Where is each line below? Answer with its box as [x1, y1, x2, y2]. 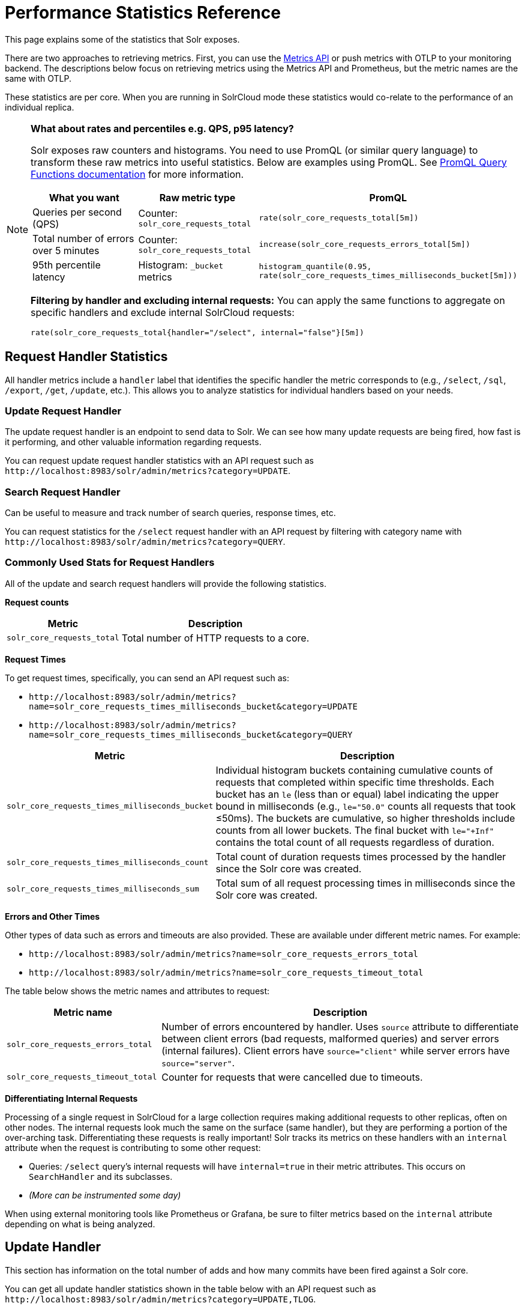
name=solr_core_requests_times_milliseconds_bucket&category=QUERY [29, 729, 353, 740]
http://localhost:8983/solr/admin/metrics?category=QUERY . [5, 536, 286, 547]
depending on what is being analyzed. [5, 1218, 155, 1229]
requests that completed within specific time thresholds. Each [215, 776, 494, 788]
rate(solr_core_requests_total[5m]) [259, 213, 419, 223]
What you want [49, 191, 119, 204]
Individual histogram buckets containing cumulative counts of [215, 764, 493, 776]
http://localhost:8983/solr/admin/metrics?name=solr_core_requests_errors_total [29, 949, 419, 959]
